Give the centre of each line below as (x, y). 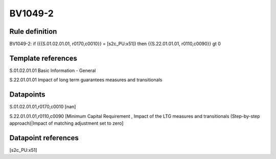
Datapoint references (44, 138)
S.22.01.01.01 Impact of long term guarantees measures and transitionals (86, 80)
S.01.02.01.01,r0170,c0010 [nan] (43, 107)
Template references (43, 58)
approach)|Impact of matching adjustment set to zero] (66, 123)
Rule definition (33, 31)
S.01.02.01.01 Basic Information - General (53, 70)
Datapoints (27, 95)
